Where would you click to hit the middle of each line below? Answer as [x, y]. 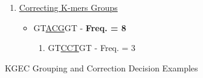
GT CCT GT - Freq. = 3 [92, 48]
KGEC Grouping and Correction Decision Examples [101, 67]
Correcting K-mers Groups [68, 7]
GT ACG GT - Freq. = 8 [80, 27]
